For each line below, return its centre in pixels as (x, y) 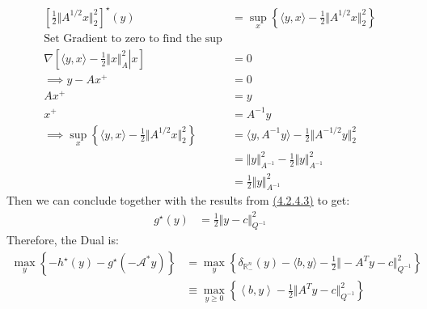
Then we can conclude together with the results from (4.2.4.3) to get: (178, 200)
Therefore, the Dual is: (63, 240)
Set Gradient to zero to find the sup (133, 38)
